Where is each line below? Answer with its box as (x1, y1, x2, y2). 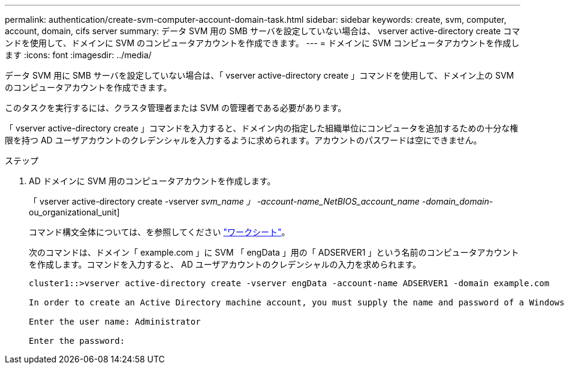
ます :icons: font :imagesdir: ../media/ (5, 50, 152, 60)
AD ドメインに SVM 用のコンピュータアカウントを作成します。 (29, 176, 276, 186)
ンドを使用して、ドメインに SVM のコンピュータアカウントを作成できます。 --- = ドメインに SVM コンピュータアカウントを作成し (5, 38, 520, 48)
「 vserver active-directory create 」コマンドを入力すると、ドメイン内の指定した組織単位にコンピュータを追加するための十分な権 (5, 123, 519, 133)
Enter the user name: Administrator (29, 317, 201, 326)
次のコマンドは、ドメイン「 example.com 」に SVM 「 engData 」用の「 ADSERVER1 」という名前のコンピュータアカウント (29, 247, 519, 257)
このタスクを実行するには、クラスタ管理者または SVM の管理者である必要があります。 (5, 103, 347, 113)
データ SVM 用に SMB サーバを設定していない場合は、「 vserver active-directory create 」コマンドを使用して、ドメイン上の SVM (5, 70, 514, 80)
